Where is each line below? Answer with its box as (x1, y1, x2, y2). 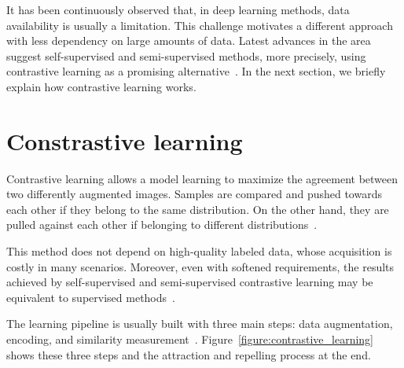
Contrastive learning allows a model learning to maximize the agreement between (6, 170, 398, 186)
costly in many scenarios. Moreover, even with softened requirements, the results (6, 258, 395, 274)
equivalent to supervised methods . (6, 289, 175, 305)
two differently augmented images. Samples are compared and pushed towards (6, 186, 382, 202)
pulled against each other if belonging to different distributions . (6, 216, 318, 233)
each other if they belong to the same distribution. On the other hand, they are (6, 201, 389, 217)
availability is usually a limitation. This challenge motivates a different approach (6, 17, 393, 33)
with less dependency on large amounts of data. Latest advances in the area (6, 32, 371, 49)
